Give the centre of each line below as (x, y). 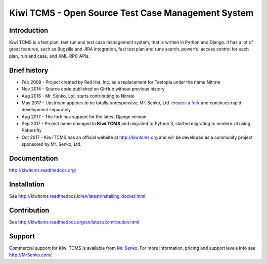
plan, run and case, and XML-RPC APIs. (49, 56)
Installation (27, 184)
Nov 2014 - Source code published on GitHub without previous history (93, 89)
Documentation (34, 158)
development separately (46, 110)
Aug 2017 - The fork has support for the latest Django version (84, 117)
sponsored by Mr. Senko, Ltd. (51, 144)
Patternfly (32, 131)
